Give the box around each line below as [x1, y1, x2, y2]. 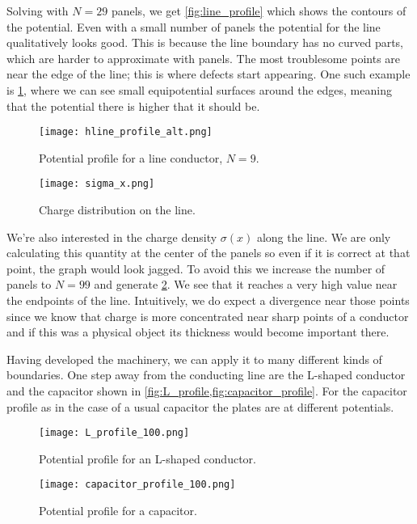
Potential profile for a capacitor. [39, 502, 197, 519]
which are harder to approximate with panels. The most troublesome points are [6, 49, 401, 66]
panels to [6, 276, 52, 293]
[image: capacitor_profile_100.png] [39, 479, 236, 491]
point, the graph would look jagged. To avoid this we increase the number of [6, 260, 385, 277]
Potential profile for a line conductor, [39, 149, 223, 166]
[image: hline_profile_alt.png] [39, 126, 213, 138]
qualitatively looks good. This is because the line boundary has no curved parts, [6, 34, 404, 51]
